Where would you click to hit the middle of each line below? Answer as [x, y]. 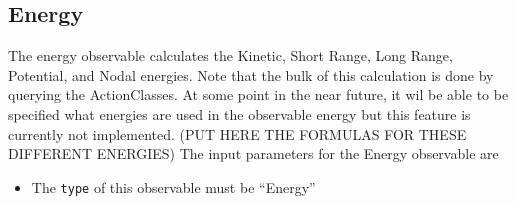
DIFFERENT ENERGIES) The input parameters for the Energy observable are [253, 153]
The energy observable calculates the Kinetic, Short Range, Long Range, [230, 55]
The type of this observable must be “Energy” [173, 186]
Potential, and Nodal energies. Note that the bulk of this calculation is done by [251, 74]
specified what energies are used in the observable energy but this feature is [239, 113]
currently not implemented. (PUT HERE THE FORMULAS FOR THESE [237, 133]
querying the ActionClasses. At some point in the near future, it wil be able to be [258, 94]
